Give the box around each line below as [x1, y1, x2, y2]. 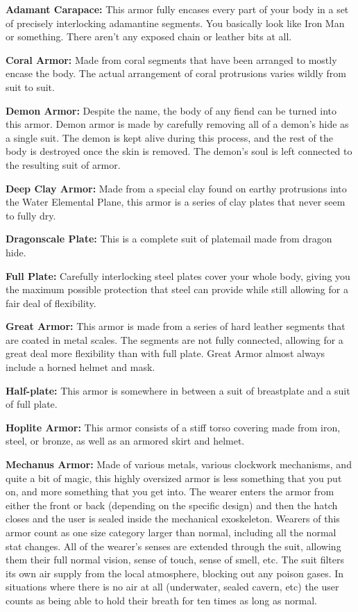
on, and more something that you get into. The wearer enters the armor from [6, 484, 334, 499]
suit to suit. [6, 79, 55, 94]
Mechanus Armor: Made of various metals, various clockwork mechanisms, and [6, 457, 352, 472]
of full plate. [6, 397, 58, 411]
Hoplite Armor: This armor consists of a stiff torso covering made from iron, [6, 420, 341, 434]
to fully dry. [6, 208, 56, 222]
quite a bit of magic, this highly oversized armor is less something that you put [6, 470, 342, 485]
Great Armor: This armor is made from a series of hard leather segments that [6, 319, 346, 333]
